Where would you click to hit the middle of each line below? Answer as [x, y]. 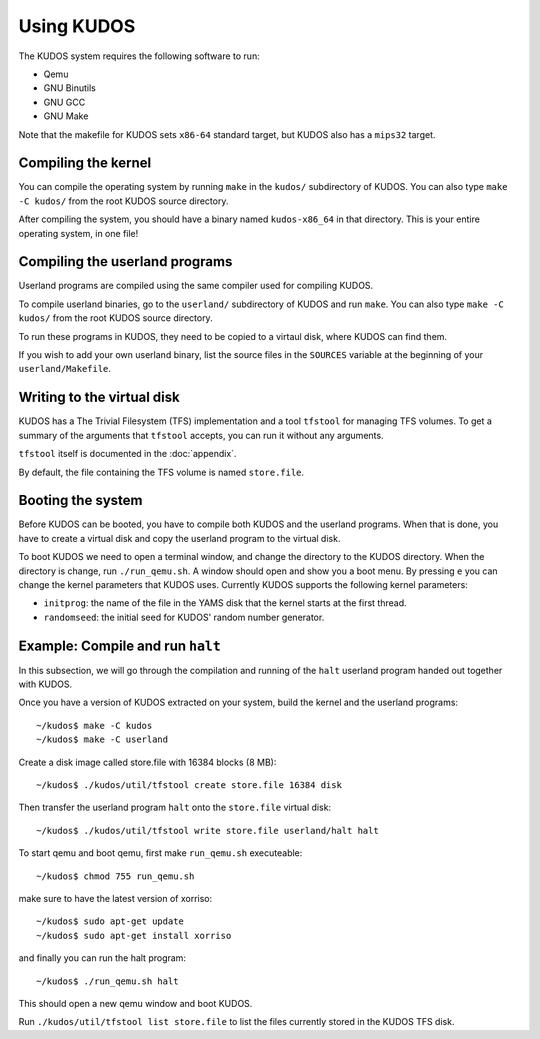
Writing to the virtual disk [99, 397]
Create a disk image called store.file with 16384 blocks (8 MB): [147, 762]
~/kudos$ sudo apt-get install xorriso [134, 935]
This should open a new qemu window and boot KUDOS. [135, 1003]
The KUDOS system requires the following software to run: [139, 56]
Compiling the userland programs [125, 261]
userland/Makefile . [65, 369]
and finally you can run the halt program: [102, 958]
